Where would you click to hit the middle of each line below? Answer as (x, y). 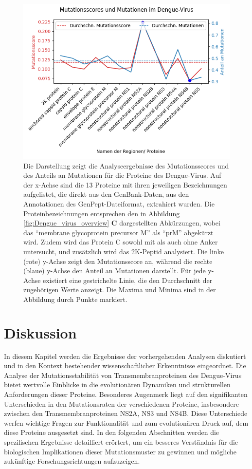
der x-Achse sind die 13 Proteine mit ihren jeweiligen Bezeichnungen (125, 184)
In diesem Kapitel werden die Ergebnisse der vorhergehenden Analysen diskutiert (125, 356)
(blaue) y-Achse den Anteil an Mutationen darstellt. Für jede (115, 271)
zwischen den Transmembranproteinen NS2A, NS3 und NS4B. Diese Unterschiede (126, 413)
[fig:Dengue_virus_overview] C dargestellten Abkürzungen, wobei (122, 223)
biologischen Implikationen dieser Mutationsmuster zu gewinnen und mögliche (120, 451)
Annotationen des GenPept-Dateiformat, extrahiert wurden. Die (119, 203)
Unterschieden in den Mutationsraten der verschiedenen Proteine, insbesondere (122, 403)
